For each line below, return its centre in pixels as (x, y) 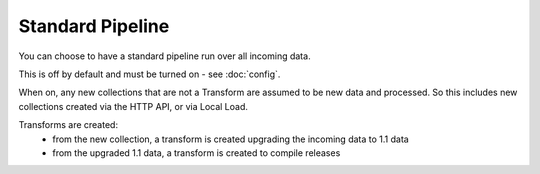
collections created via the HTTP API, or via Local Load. (133, 106)
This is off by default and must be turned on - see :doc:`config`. (149, 74)
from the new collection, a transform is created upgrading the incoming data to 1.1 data (230, 139)
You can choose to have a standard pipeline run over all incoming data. (164, 56)
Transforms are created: (68, 125)
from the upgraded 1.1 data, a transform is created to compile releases (196, 152)
